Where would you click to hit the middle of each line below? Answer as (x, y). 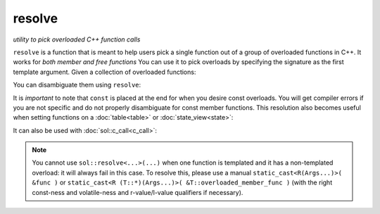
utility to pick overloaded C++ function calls (77, 39)
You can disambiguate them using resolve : (77, 85)
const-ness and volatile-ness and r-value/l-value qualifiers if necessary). (138, 192)
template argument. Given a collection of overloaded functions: (104, 72)
